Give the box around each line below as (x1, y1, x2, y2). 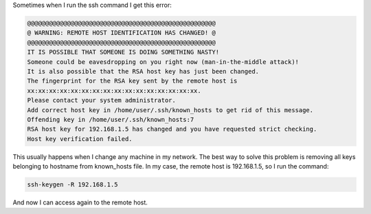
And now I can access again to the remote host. (12, 198, 148, 206)
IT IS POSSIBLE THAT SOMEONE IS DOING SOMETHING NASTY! (27, 48, 220, 56)
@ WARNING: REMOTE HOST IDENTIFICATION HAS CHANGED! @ (27, 29, 216, 37)
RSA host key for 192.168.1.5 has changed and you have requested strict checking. (27, 125, 317, 133)
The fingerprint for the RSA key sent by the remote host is (27, 77, 238, 85)
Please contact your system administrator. (27, 96, 177, 105)
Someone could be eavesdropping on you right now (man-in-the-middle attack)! (27, 58, 299, 65)
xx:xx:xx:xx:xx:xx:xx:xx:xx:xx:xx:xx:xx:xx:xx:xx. (27, 87, 202, 94)
